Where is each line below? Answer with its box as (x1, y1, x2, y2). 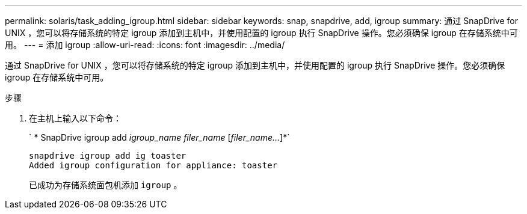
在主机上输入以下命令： (29, 113, 122, 123)
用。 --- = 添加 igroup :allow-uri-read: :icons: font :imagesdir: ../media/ (5, 40, 285, 50)
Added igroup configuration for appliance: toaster (29, 160, 278, 170)
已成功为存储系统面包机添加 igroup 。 (29, 180, 182, 190)
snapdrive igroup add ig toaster (29, 151, 186, 160)
